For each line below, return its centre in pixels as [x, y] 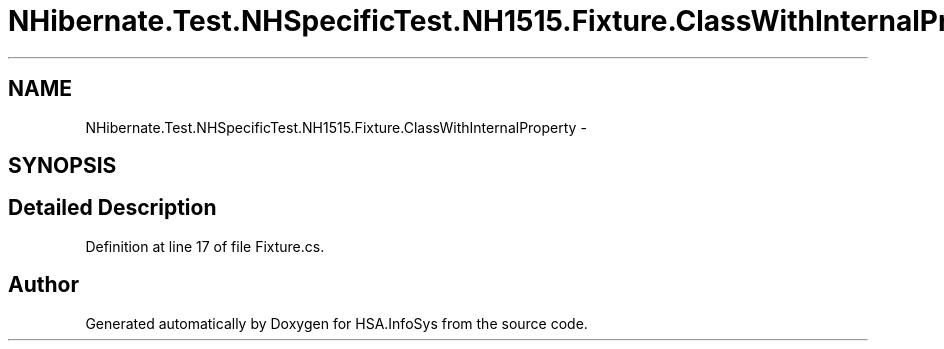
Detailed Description [112, 208]
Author [43, 285]
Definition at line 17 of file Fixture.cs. [205, 246]
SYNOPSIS [62, 166]
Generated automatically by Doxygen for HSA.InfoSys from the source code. [336, 323]
